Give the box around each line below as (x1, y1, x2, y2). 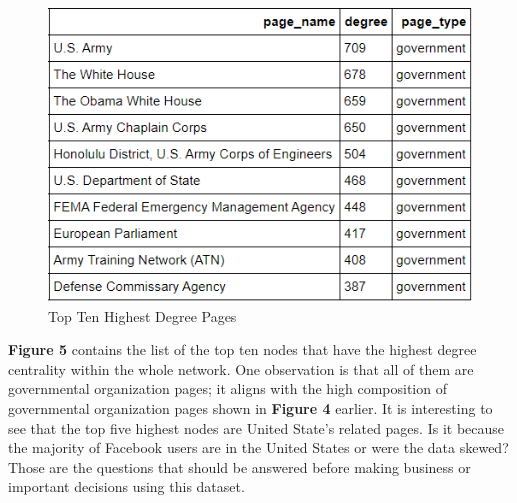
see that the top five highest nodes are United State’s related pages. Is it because (8, 417, 505, 438)
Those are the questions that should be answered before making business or (8, 456, 471, 477)
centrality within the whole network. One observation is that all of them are (8, 358, 474, 379)
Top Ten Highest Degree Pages (48, 305, 237, 326)
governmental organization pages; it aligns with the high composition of (8, 378, 447, 399)
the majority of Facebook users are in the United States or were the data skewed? (8, 437, 509, 458)
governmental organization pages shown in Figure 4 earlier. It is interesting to (8, 398, 493, 419)
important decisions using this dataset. (8, 476, 245, 497)
